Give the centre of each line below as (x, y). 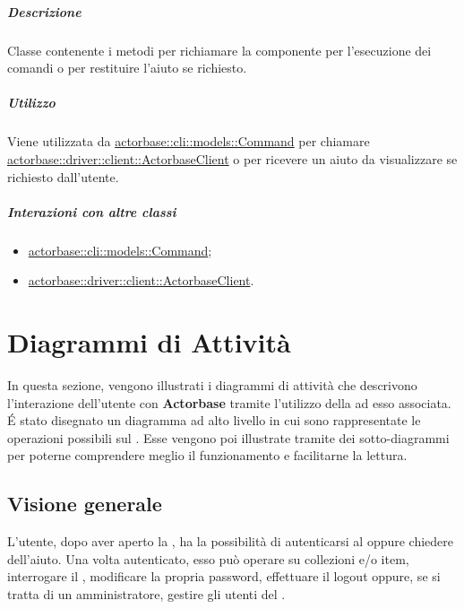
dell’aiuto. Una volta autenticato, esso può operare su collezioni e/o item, (208, 558)
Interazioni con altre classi (92, 211)
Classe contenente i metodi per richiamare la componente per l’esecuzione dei (219, 50)
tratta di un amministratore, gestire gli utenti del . (146, 593)
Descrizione (44, 11)
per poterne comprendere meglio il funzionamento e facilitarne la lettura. (207, 455)
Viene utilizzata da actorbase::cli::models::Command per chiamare (189, 141)
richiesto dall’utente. (63, 176)
